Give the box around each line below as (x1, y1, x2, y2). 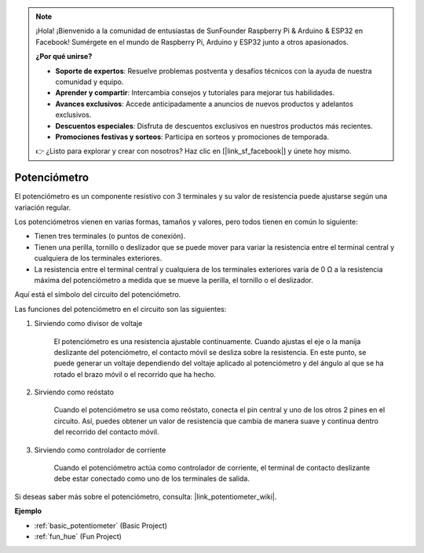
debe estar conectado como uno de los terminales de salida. (53, 474, 250, 483)
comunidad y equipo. (55, 77, 124, 86)
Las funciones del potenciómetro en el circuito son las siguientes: (14, 304, 227, 313)
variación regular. (14, 203, 71, 212)
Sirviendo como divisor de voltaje (34, 319, 143, 328)
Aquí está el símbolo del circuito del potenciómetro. (14, 290, 181, 299)
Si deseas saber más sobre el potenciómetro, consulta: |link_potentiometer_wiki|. (14, 492, 277, 501)
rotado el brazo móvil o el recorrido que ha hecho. (53, 369, 216, 379)
